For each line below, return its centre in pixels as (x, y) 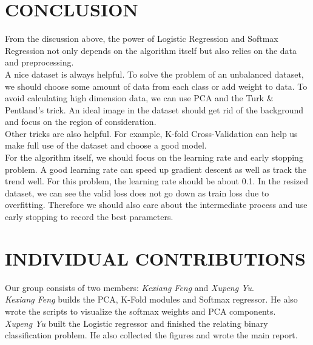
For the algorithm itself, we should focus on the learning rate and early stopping (154, 157)
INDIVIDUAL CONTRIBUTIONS (155, 258)
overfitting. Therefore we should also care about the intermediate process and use (156, 205)
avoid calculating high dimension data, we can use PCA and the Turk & (139, 98)
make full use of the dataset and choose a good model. (106, 145)
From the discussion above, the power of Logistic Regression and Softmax (142, 39)
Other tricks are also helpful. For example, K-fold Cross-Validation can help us (151, 133)
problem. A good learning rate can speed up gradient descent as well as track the (156, 169)
